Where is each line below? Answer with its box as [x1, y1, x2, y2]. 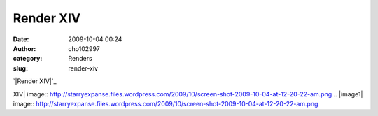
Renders [68, 55, 92, 63]
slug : [13, 64, 28, 73]
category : [13, 55, 43, 63]
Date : [13, 35, 29, 43]
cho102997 [68, 44, 101, 52]
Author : [13, 44, 36, 52]
